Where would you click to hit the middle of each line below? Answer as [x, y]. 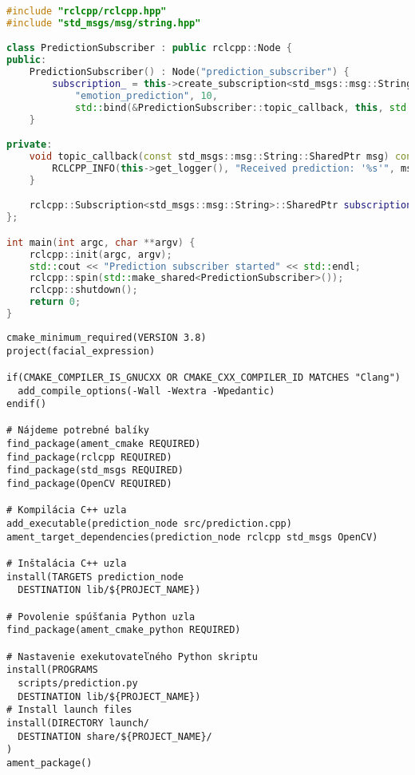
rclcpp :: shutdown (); [83, 290]
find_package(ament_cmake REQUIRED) [104, 444]
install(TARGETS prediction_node [95, 577]
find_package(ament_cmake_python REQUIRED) [124, 630]
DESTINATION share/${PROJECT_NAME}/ [115, 736]
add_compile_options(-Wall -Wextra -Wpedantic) [146, 391]
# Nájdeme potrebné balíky [78, 431]
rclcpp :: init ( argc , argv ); [101, 254]
